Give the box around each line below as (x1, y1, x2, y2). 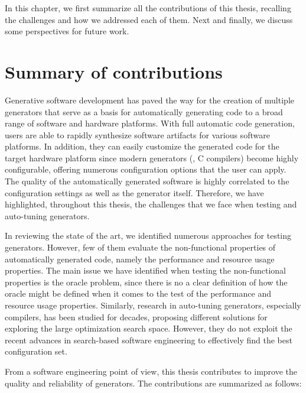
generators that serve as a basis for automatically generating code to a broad (5, 105, 283, 118)
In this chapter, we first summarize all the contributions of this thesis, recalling (5, 2, 291, 14)
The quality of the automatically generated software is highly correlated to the (5, 175, 289, 187)
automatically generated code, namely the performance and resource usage (5, 252, 275, 265)
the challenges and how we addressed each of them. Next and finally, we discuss (5, 13, 293, 25)
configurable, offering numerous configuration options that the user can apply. (5, 163, 287, 176)
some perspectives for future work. (5, 25, 129, 37)
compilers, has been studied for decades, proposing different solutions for (5, 310, 268, 323)
